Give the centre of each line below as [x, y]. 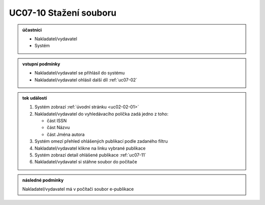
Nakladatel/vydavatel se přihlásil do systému [80, 73]
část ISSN [57, 121]
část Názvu [58, 128]
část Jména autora [66, 134]
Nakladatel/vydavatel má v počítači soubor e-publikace [78, 189]
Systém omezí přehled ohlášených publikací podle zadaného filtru [101, 141]
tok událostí [35, 98]
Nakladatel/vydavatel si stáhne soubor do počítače [86, 162]
